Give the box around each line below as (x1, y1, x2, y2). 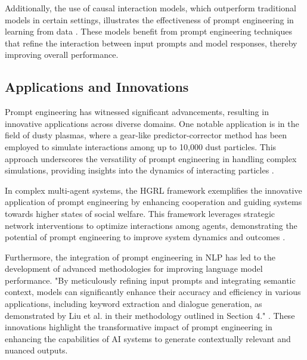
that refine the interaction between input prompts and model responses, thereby (5, 36, 297, 49)
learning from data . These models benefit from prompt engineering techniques (5, 25, 292, 38)
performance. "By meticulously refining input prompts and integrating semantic (5, 274, 296, 286)
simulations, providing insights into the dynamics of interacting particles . (5, 164, 274, 176)
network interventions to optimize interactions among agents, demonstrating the (5, 219, 297, 231)
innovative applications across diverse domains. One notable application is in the (5, 117, 299, 129)
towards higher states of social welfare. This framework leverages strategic (5, 207, 275, 219)
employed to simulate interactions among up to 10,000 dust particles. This (5, 140, 277, 153)
